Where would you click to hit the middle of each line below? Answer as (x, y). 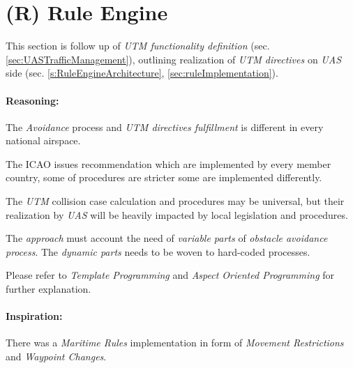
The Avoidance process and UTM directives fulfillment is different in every (165, 127)
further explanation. (48, 289)
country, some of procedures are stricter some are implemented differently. (164, 177)
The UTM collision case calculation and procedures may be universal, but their (175, 201)
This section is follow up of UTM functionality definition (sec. (138, 46)
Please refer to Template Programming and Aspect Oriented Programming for (170, 275)
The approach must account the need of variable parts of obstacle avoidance (167, 238)
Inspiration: (34, 316)
